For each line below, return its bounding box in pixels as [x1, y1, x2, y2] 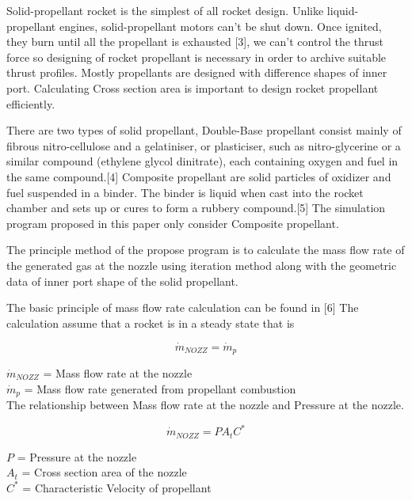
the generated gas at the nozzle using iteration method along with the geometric [6, 256, 397, 273]
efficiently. [6, 95, 55, 112]
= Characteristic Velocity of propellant [22, 479, 212, 495]
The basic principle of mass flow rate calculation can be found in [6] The [6, 299, 359, 316]
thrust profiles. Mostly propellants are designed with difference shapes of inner [6, 64, 387, 81]
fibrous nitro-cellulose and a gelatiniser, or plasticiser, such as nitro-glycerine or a [6, 137, 401, 154]
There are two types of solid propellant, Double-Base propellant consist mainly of [6, 122, 402, 139]
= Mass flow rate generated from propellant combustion [24, 380, 296, 397]
